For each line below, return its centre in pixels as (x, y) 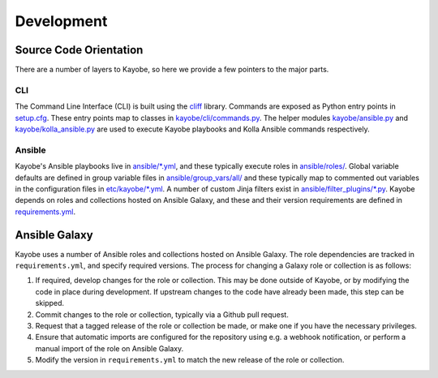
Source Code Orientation (79, 50)
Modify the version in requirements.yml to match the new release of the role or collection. (190, 360)
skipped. (50, 303)
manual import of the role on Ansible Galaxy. (109, 348)
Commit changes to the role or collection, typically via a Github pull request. (162, 314)
